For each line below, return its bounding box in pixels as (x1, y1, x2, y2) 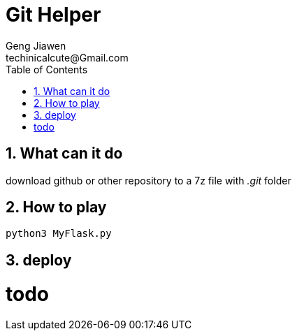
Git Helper (6, 3, 101, 27)
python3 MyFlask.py (6, 228, 112, 240)
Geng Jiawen (6, 39, 66, 52)
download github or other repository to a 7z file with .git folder (6, 174, 291, 187)
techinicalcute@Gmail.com (6, 51, 129, 64)
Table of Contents (6, 63, 88, 75)
